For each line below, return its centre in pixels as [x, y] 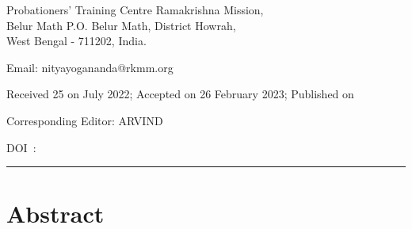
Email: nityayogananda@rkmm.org [90, 67]
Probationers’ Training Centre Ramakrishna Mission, [135, 10]
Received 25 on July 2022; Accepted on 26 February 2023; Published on [180, 94]
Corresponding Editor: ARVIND [85, 120]
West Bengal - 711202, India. [76, 41]
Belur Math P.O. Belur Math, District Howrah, [121, 25]
